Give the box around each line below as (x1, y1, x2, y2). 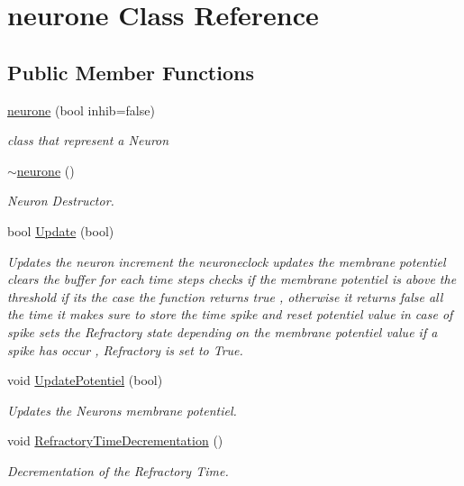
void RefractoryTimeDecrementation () (7, 431, 223, 450)
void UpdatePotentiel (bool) (7, 371, 163, 390)
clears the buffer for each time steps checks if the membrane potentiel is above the (7, 270, 457, 289)
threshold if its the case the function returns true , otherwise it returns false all (7, 287, 443, 306)
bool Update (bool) (7, 221, 114, 240)
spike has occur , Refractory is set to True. (7, 340, 243, 359)
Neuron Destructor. (7, 191, 114, 210)
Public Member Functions (7, 58, 254, 86)
